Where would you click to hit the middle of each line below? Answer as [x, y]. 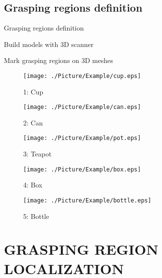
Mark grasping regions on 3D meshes [59, 60]
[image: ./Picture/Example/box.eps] [82, 169]
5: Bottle [36, 216]
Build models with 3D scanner [49, 44]
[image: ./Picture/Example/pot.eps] [82, 138]
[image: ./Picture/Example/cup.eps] [82, 76]
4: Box [33, 185]
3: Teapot [37, 154]
